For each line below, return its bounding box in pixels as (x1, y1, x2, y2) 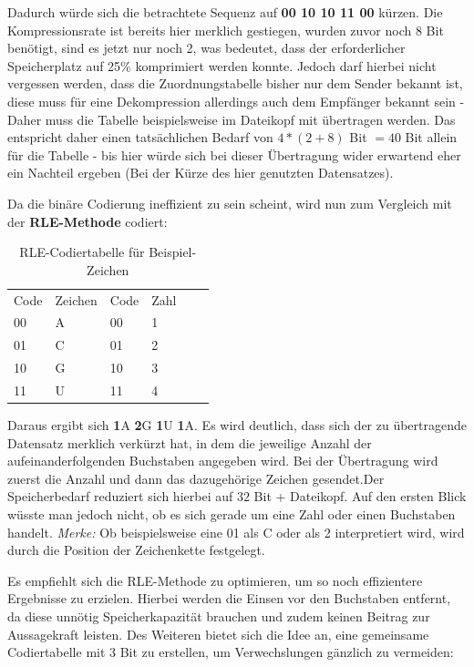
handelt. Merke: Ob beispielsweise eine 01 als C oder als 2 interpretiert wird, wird (7, 522, 465, 541)
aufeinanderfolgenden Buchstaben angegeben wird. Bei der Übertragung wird (7, 451, 438, 470)
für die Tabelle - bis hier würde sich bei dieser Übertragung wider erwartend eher (7, 145, 461, 164)
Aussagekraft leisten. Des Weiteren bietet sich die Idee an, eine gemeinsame (7, 624, 429, 643)
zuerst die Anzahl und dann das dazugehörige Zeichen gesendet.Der (7, 468, 385, 487)
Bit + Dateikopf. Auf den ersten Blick (253, 487, 467, 506)
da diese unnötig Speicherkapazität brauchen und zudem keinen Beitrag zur (7, 606, 430, 625)
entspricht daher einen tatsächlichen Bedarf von (7, 128, 273, 147)
